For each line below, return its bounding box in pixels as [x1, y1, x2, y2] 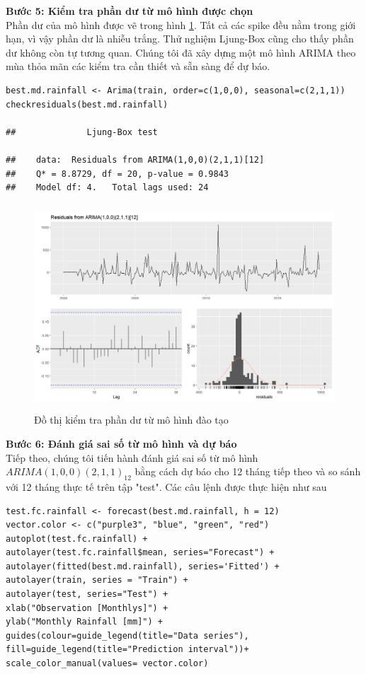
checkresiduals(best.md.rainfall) [6, 99, 168, 110]
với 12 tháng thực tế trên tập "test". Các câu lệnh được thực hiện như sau [6, 479, 327, 494]
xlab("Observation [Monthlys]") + [6, 603, 168, 613]
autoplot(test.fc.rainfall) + [6, 533, 148, 544]
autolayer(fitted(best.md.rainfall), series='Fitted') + [6, 561, 280, 571]
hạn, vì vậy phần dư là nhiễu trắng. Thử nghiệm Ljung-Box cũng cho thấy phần [6, 31, 354, 46]
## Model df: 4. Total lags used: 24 [6, 182, 209, 193]
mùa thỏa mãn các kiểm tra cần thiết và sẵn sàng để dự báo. [6, 59, 270, 74]
